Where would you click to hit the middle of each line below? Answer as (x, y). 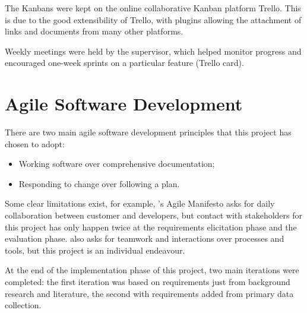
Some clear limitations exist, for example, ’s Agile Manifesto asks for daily (140, 203)
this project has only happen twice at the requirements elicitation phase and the (151, 227)
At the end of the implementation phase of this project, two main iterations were (152, 270)
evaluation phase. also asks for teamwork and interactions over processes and (145, 238)
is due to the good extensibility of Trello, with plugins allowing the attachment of (153, 19)
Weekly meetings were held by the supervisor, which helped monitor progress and (153, 51)
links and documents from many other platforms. (94, 31)
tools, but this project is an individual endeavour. (95, 250)
